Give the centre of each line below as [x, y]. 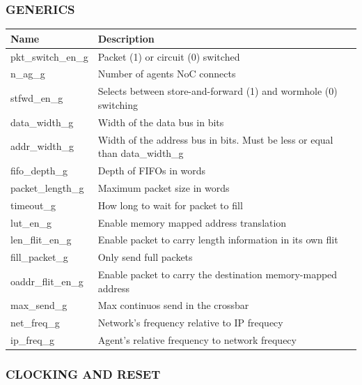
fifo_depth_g [39, 170]
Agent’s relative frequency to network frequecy [197, 340]
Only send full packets [145, 257]
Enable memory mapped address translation [192, 222]
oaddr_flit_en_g [47, 281]
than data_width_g [141, 153]
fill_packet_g [39, 257]
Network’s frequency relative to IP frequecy [190, 323]
